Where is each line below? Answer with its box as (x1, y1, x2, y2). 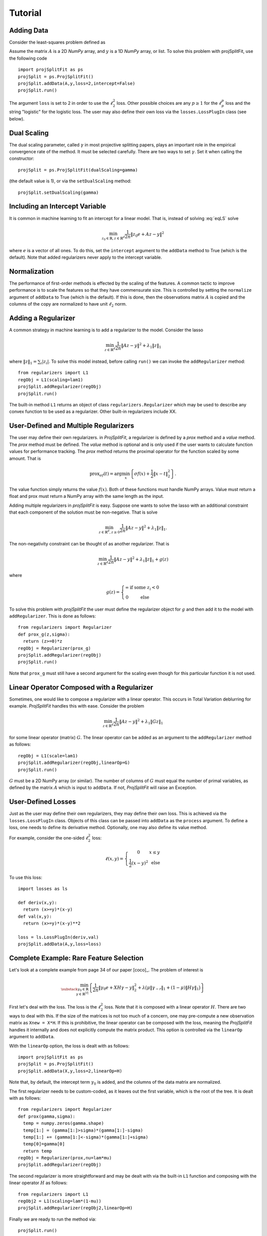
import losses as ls (18, 886, 68, 892)
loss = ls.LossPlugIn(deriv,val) (18, 934, 99, 940)
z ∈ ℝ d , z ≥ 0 (98, 529, 120, 534)
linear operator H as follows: (9, 1180, 68, 1186)
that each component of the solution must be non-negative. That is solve (9, 509, 158, 515)
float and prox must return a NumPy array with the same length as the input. (9, 493, 164, 499)
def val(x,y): (18, 914, 52, 919)
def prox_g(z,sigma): (18, 631, 70, 637)
